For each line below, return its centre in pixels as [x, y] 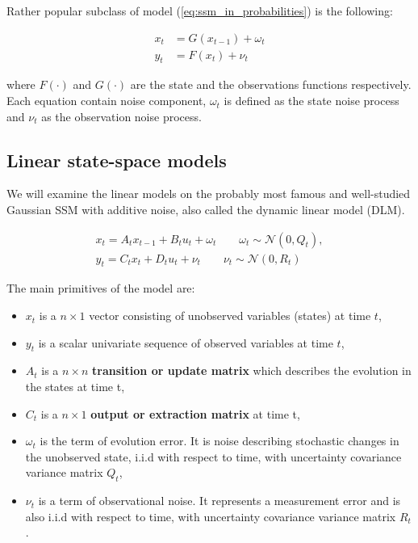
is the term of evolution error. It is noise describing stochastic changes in [219, 441]
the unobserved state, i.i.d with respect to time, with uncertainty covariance [213, 456]
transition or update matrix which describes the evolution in [252, 370]
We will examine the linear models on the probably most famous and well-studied [209, 194]
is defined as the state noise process [311, 101]
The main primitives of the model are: [101, 288]
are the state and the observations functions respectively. [271, 84]
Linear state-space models [117, 160]
